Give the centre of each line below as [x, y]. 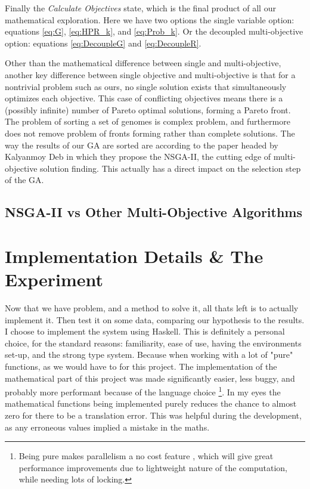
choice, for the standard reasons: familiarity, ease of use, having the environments [153, 343]
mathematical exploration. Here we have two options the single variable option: [150, 19]
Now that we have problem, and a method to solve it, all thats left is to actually [152, 308]
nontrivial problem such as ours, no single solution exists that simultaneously [146, 86]
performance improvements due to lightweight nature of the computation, [153, 467]
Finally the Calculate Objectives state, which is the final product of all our [140, 8]
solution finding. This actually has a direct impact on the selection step [170, 168]
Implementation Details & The [134, 256]
